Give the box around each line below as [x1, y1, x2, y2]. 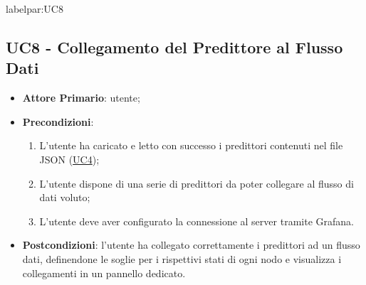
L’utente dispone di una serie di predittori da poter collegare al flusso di [39, 176, 354, 190]
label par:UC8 [6, 1, 63, 16]
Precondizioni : [22, 114, 94, 129]
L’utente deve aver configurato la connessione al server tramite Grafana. [39, 213, 354, 228]
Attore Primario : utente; [22, 90, 140, 105]
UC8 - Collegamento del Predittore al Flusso [6, 36, 343, 58]
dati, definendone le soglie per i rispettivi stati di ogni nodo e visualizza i [22, 251, 342, 266]
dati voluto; [39, 190, 90, 205]
